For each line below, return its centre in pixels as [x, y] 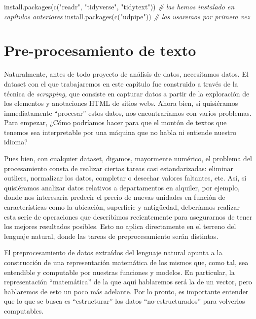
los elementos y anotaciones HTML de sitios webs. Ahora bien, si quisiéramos [121, 103]
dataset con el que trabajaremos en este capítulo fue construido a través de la [121, 83]
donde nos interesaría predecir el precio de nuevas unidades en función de [115, 197]
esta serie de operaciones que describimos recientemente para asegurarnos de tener [128, 216]
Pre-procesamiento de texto [100, 50]
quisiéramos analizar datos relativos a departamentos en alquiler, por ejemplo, [122, 187]
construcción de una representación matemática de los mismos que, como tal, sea [126, 262]
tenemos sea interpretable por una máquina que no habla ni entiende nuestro [120, 132]
